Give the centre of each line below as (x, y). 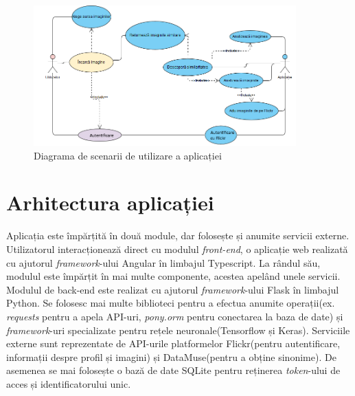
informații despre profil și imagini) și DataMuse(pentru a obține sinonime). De (171, 356)
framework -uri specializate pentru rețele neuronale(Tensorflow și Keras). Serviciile (178, 330)
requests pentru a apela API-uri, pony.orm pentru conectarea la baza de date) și (175, 316)
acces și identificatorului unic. (69, 383)
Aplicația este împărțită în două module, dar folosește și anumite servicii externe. (178, 235)
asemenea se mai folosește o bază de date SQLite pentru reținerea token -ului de (173, 370)
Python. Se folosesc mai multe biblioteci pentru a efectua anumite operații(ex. (171, 303)
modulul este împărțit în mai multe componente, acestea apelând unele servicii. (173, 276)
